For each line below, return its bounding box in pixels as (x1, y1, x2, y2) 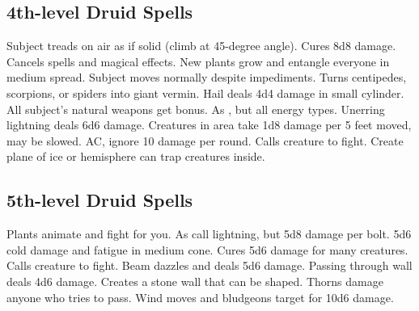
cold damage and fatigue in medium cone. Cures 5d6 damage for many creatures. (6, 241, 408, 258)
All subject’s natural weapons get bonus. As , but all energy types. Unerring (6, 100, 385, 117)
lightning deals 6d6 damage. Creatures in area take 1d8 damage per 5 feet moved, (6, 116, 412, 133)
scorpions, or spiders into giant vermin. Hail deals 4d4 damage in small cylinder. (6, 84, 404, 101)
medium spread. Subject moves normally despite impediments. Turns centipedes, (6, 69, 407, 86)
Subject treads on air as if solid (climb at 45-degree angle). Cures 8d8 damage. (6, 37, 396, 54)
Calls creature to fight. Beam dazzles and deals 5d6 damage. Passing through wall (6, 257, 413, 274)
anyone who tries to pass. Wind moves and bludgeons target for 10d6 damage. (6, 288, 394, 305)
